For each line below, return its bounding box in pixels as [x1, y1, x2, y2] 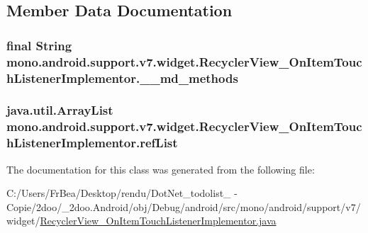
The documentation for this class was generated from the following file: [6, 161, 315, 176]
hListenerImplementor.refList [6, 134, 178, 152]
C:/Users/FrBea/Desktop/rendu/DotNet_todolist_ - [6, 186, 238, 200]
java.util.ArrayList [6, 101, 113, 119]
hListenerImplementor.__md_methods [6, 69, 238, 86]
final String [6, 36, 72, 54]
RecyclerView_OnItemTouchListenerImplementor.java [40, 213, 277, 228]
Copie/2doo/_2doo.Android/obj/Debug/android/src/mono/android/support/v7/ [6, 199, 361, 214]
